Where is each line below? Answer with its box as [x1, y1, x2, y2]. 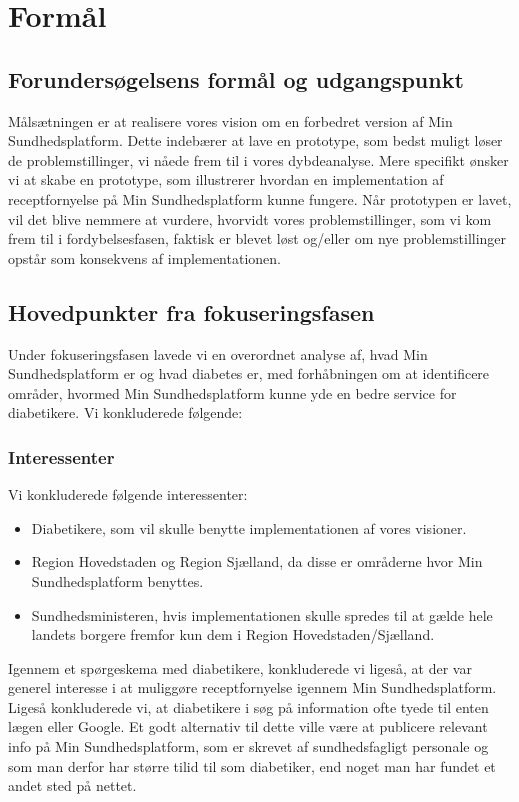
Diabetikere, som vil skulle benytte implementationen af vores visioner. [31, 517, 467, 538]
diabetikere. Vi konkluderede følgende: [8, 402, 243, 423]
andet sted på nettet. [8, 775, 137, 796]
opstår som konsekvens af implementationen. [8, 247, 281, 268]
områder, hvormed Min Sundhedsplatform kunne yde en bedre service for [8, 382, 457, 403]
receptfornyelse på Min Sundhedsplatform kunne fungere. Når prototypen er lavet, [8, 188, 512, 209]
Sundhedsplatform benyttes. [31, 570, 204, 591]
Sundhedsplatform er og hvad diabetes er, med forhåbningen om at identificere [8, 363, 490, 384]
